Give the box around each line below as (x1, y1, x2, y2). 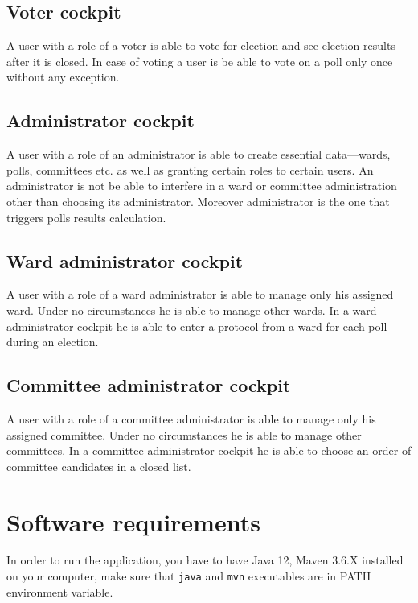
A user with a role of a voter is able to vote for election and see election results (6, 37, 395, 54)
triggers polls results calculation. (6, 209, 166, 225)
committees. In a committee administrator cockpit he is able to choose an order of (6, 442, 412, 459)
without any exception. (6, 68, 120, 85)
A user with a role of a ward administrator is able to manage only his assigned (6, 286, 394, 303)
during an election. (6, 333, 99, 350)
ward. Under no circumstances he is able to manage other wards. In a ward (6, 301, 377, 318)
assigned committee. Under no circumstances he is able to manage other (6, 426, 362, 443)
